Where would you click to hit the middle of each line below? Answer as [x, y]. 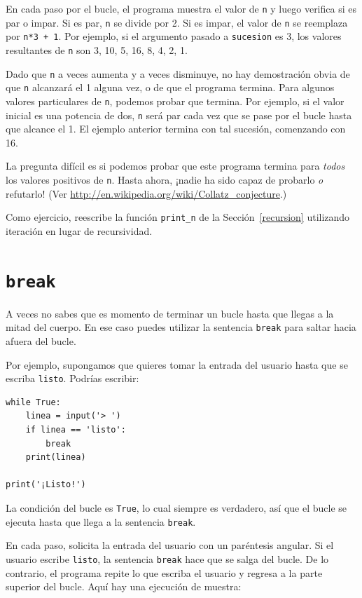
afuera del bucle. [41, 341]
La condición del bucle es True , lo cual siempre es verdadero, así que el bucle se [176, 508]
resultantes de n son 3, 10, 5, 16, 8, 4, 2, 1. [97, 49]
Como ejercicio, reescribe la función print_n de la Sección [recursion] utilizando [178, 217]
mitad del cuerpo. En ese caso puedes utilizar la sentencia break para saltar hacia [181, 327]
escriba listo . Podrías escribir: [72, 378]
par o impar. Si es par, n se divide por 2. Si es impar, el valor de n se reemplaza [177, 22]
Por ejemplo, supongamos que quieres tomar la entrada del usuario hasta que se [177, 364]
